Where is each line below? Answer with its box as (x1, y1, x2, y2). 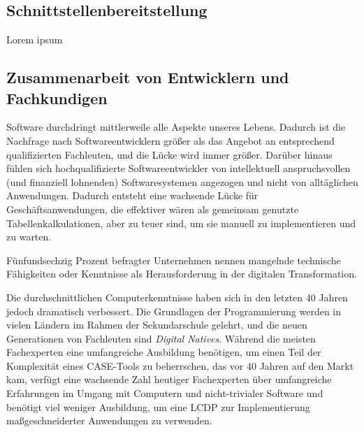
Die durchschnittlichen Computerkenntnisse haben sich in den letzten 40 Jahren (6, 289, 348, 304)
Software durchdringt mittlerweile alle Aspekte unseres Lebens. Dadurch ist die (6, 120, 346, 134)
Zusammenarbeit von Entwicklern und (6, 66, 289, 88)
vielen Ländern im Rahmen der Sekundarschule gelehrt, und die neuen (6, 317, 307, 332)
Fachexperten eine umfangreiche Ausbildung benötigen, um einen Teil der (6, 345, 321, 359)
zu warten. (6, 229, 52, 244)
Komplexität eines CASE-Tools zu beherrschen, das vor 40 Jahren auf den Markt (6, 358, 354, 373)
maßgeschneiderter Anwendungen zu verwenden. (6, 413, 212, 428)
